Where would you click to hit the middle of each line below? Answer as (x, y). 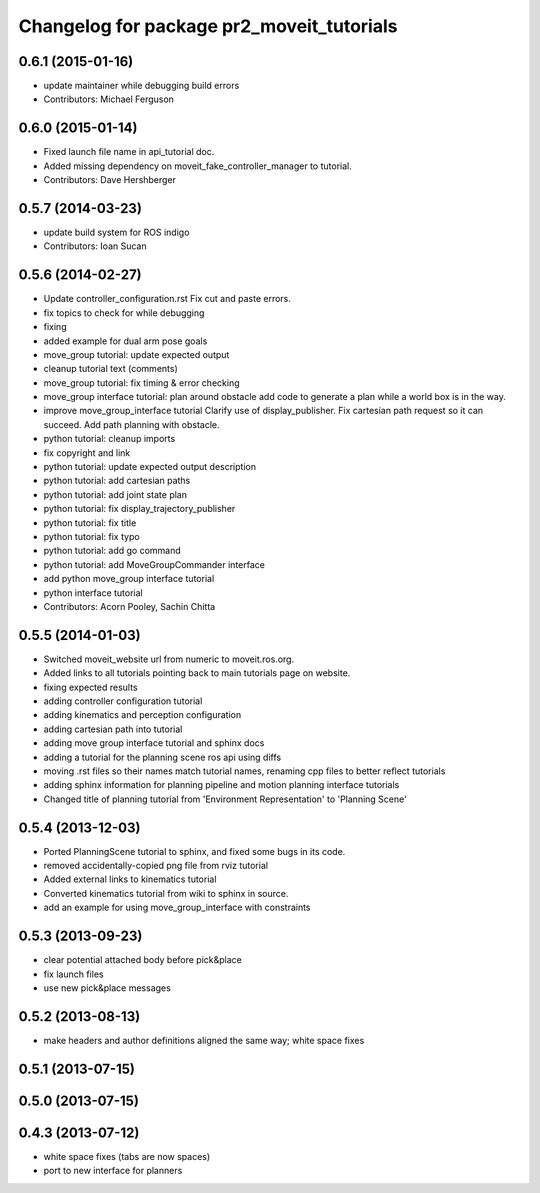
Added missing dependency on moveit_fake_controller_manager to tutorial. (197, 166)
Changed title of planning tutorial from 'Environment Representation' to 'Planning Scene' (225, 799)
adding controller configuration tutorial (123, 701)
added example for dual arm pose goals (125, 341)
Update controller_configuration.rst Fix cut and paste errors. (167, 299)
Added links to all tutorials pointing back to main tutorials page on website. (197, 673)
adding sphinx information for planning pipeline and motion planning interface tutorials (221, 785)
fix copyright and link (87, 452)
